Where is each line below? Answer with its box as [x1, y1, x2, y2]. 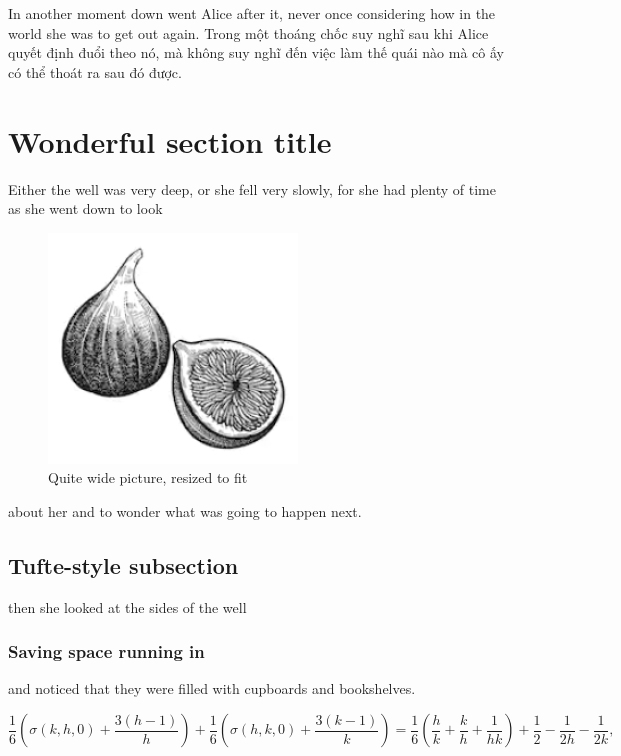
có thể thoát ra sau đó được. [8, 61, 182, 82]
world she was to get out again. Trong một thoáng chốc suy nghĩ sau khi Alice [8, 22, 489, 43]
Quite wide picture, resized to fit [48, 467, 248, 488]
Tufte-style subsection [8, 549, 239, 580]
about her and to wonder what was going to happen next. [8, 500, 362, 521]
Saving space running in [8, 639, 205, 664]
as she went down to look [8, 198, 163, 219]
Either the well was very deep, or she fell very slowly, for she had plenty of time [8, 178, 496, 199]
